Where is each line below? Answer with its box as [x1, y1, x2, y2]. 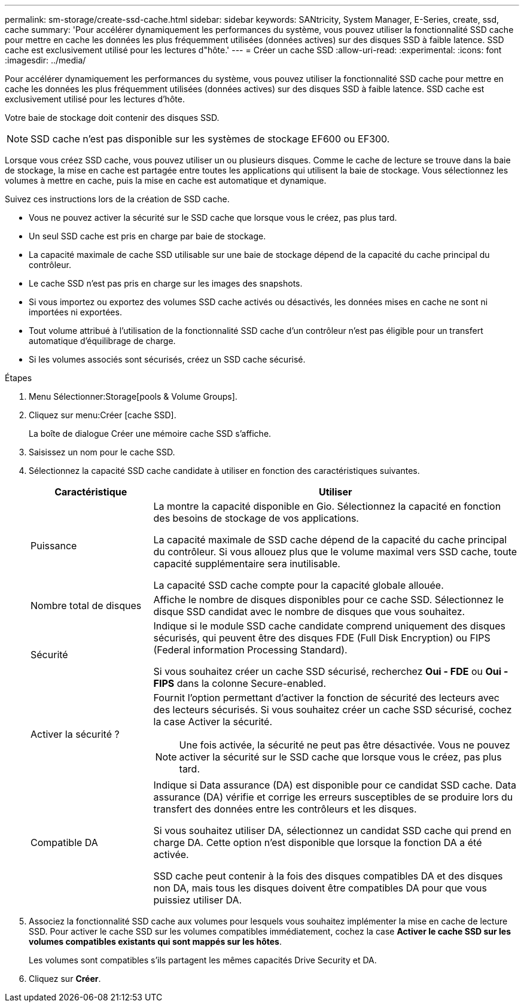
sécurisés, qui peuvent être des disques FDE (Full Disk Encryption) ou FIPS [153, 632, 491, 644]
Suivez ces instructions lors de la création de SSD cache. [5, 194, 230, 204]
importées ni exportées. [29, 307, 122, 317]
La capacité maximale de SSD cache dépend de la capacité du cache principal [153, 534, 507, 546]
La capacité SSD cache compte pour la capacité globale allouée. [153, 579, 444, 591]
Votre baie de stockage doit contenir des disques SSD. [5, 112, 220, 123]
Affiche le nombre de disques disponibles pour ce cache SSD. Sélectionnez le [153, 594, 504, 606]
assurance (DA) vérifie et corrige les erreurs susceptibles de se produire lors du [153, 791, 513, 803]
